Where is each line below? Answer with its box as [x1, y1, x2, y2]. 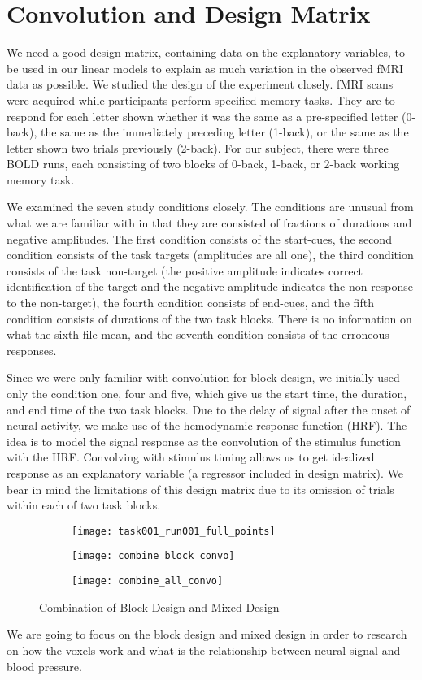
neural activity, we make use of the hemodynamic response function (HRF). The [7, 417, 407, 434]
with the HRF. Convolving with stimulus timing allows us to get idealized [7, 448, 375, 466]
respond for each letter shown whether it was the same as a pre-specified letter [7, 107, 398, 124]
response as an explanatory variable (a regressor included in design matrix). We [7, 464, 404, 481]
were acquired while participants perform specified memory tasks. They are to [7, 91, 395, 108]
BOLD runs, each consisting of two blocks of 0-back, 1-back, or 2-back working [7, 155, 400, 172]
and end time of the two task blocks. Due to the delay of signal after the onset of [7, 401, 411, 418]
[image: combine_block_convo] [72, 550, 235, 562]
